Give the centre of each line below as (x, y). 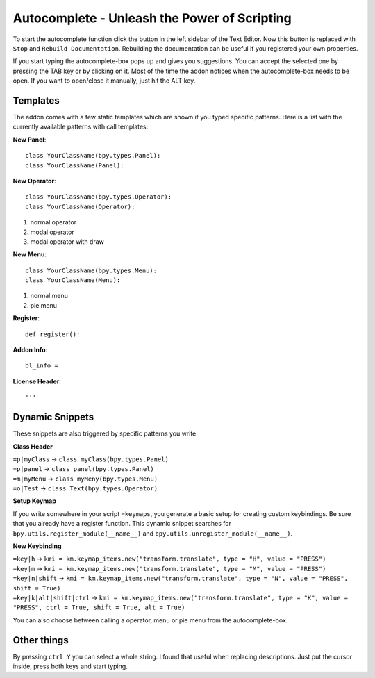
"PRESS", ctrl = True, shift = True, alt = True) (99, 607)
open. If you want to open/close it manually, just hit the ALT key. (104, 81)
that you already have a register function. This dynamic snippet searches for (122, 524)
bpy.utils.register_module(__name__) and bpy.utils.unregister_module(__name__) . (153, 533)
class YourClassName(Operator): (80, 206)
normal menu (49, 296)
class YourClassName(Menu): (73, 280)
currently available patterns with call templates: (81, 127)
